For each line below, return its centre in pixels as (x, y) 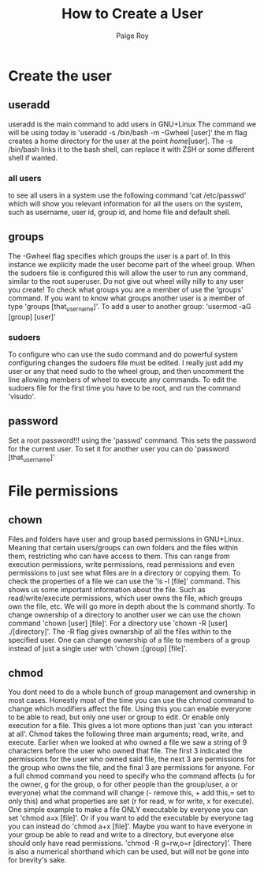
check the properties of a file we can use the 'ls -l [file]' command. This (125, 581)
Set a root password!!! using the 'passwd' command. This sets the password (132, 440)
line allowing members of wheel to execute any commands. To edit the (123, 379)
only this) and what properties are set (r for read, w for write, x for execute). (131, 801)
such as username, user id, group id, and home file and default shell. (119, 212)
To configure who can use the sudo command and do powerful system (123, 354)
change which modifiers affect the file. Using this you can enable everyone (130, 709)
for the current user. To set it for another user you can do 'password (119, 448)
